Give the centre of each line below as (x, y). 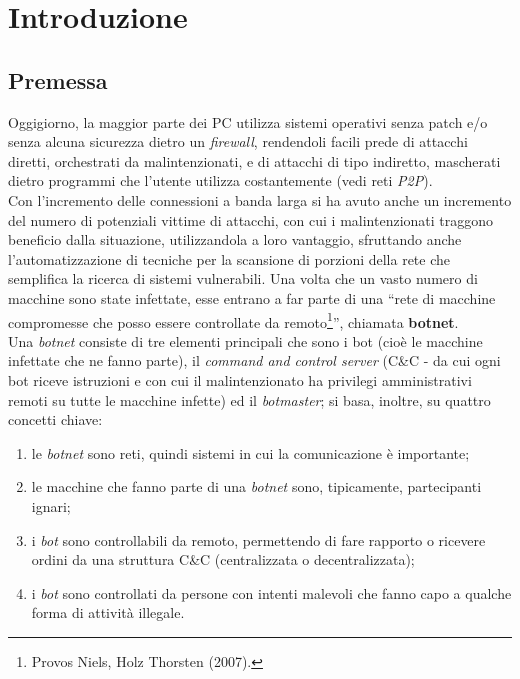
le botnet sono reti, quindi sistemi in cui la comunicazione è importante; (250, 452)
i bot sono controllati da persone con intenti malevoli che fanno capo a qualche (271, 592)
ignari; (51, 505)
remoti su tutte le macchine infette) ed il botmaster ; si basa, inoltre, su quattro (249, 399)
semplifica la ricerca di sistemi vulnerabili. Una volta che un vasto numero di (243, 278)
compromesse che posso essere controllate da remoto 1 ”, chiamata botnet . (233, 320)
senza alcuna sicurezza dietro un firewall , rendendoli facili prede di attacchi (238, 141)
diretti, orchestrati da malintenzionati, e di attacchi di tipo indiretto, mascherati (254, 160)
